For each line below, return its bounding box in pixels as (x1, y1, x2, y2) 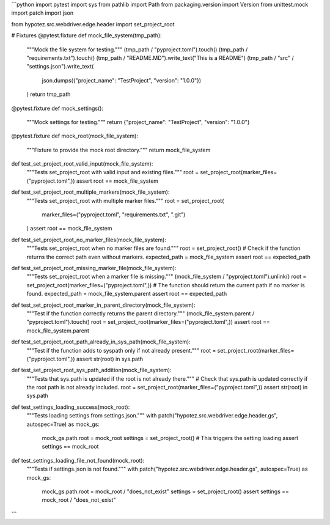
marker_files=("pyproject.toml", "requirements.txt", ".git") (42, 211, 186, 218)
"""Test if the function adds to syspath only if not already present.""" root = (26, 347, 216, 354)
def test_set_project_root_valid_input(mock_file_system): (11, 160, 153, 167)
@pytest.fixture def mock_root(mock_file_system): (11, 132, 139, 140)
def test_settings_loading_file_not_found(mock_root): (11, 457, 145, 464)
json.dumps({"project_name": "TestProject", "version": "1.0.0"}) (42, 76, 202, 84)
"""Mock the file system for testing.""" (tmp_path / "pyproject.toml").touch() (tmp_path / (26, 46, 248, 53)
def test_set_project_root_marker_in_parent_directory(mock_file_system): (11, 301, 196, 309)
